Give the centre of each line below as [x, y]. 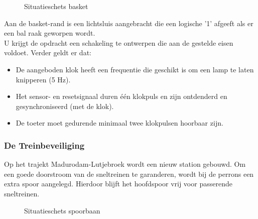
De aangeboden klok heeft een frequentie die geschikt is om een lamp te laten [135, 69]
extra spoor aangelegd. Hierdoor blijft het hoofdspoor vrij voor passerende [118, 184]
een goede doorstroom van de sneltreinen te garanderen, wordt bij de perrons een [129, 174]
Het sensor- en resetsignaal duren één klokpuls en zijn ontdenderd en [121, 96]
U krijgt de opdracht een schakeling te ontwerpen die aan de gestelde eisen [119, 42]
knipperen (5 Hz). [43, 79]
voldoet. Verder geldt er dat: [48, 52]
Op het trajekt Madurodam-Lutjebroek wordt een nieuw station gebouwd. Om [125, 164]
